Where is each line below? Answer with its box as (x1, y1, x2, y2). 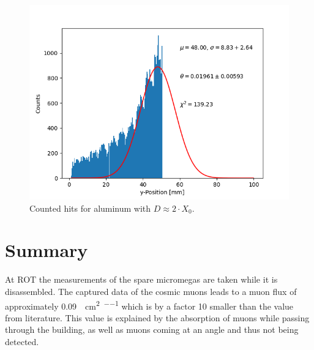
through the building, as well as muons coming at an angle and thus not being (5, 323, 299, 336)
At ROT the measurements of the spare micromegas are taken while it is (5, 273, 278, 286)
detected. (5, 335, 39, 348)
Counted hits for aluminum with (29, 201, 151, 214)
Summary (5, 237, 88, 262)
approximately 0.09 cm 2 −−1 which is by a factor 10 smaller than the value (5, 297, 294, 312)
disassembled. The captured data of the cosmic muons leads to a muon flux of (5, 285, 297, 297)
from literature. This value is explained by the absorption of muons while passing (5, 311, 310, 324)
